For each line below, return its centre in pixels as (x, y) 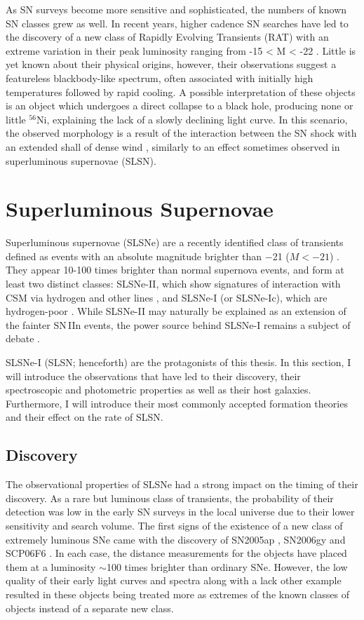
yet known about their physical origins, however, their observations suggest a (171, 64)
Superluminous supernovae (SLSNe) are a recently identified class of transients (175, 242)
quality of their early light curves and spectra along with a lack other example (174, 580)
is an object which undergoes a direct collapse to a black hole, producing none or (180, 106)
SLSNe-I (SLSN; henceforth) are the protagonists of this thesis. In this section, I (178, 362)
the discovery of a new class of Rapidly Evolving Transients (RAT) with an (167, 37)
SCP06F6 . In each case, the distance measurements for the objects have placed (176, 553)
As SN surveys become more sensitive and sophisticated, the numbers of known (176, 9)
